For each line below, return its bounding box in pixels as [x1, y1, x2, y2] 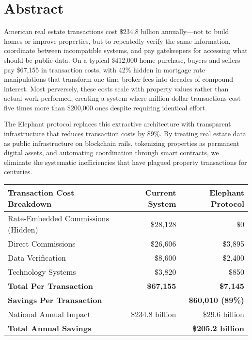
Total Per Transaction [8, 280, 94, 292]
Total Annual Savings [8, 322, 92, 334]
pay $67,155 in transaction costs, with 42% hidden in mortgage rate [4, 64, 205, 74]
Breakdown [8, 198, 52, 210]
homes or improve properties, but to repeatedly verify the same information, [4, 36, 231, 46]
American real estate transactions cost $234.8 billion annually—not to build [4, 26, 229, 36]
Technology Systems [8, 266, 76, 278]
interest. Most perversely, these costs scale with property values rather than [4, 83, 229, 93]
